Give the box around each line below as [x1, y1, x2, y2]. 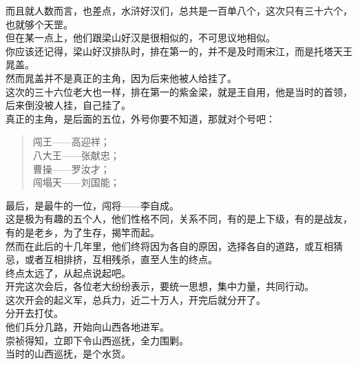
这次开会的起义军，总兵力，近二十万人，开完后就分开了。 [6, 292, 266, 306]
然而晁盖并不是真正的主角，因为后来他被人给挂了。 [6, 70, 237, 85]
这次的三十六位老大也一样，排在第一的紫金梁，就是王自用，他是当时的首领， [6, 84, 352, 98]
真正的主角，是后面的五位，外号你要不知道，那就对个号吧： [6, 111, 275, 125]
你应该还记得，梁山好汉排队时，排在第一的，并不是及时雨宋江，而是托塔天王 [6, 43, 352, 58]
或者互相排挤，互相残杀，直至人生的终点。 [24, 252, 218, 267]
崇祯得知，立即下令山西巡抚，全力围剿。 [6, 333, 189, 347]
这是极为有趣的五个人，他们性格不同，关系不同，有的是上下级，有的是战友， [6, 211, 352, 226]
